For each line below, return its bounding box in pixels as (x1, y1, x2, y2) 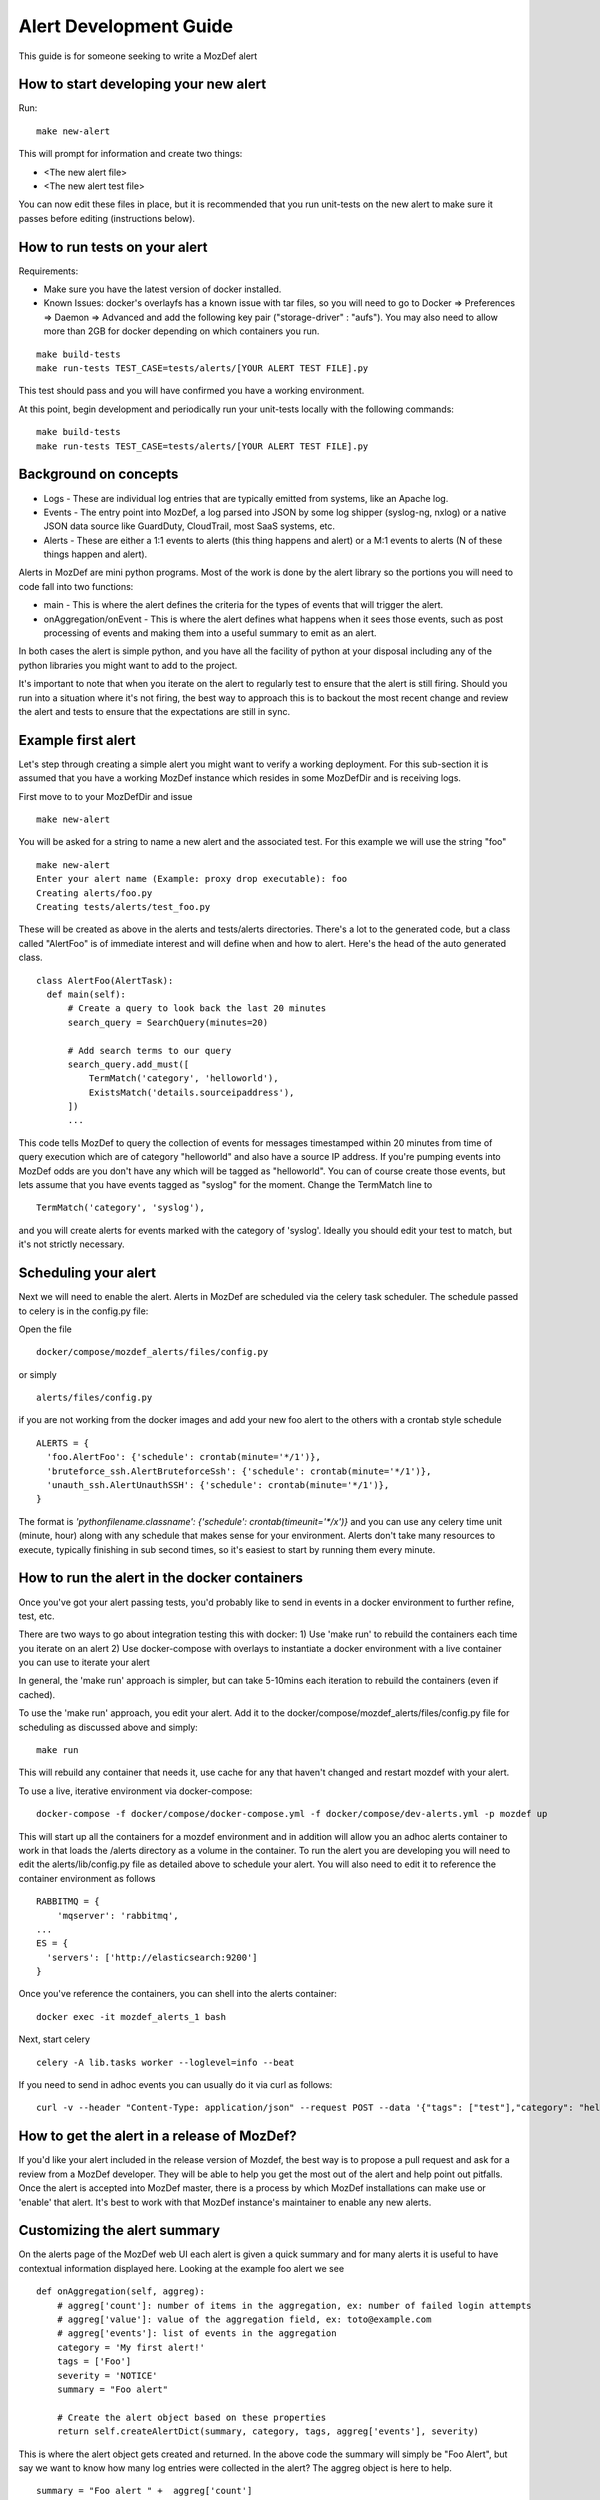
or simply (18, 1368, 57, 1380)
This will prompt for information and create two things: (18, 148, 243, 160)
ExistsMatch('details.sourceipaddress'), (88, 1086, 295, 1098)
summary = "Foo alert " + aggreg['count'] (36, 2485, 253, 2497)
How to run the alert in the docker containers (18, 1570, 304, 1587)
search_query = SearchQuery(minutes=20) (67, 1016, 269, 1028)
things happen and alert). (43, 548, 148, 560)
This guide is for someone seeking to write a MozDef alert (18, 50, 258, 62)
